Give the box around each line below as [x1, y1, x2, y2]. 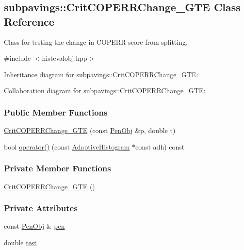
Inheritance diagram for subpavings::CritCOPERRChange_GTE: [4, 69, 198, 79]
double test [4, 237, 37, 247]
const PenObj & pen [4, 221, 65, 231]
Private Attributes [4, 202, 78, 214]
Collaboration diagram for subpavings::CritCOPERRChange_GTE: [4, 85, 206, 96]
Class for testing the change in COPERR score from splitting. [4, 36, 188, 47]
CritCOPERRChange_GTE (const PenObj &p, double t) [4, 125, 176, 135]
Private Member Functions [4, 162, 111, 174]
